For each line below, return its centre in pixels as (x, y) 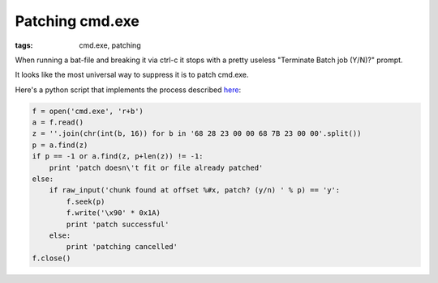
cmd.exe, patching (110, 45)
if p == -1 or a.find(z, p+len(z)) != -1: (118, 156)
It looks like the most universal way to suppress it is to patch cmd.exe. (132, 75)
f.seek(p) (86, 201)
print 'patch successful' (118, 224)
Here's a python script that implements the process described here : (128, 90)
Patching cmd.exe (77, 21)
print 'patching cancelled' (122, 247)
